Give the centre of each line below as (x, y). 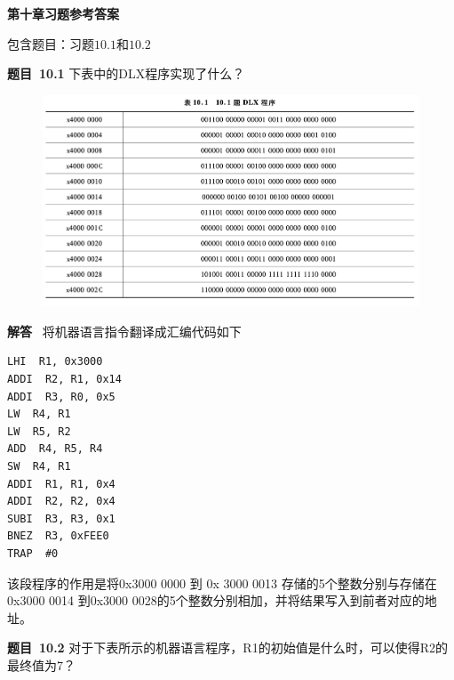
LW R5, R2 (39, 431)
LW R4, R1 (39, 414)
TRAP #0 (33, 553)
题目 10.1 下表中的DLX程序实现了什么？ (126, 73)
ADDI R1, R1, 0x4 (61, 484)
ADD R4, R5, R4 (55, 449)
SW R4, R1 (39, 467)
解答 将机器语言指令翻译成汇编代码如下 (124, 331)
